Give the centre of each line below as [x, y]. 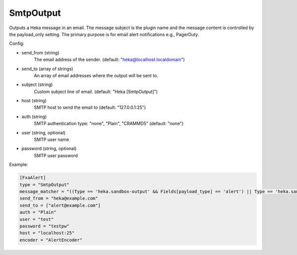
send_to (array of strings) [48, 69]
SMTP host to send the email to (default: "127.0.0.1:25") [90, 107]
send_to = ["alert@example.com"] [60, 205]
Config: [17, 43]
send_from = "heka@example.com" [59, 198]
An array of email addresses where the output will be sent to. [96, 75]
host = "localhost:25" [47, 233]
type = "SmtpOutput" [44, 185]
